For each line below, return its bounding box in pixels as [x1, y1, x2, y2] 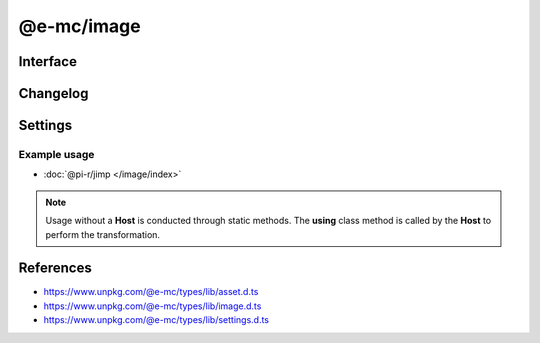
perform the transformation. [45, 228, 160, 240]
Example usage [18, 147, 95, 161]
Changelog [18, 85, 89, 102]
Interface [18, 53, 77, 70]
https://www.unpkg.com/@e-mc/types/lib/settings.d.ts [43, 314, 270, 326]
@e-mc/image [18, 15, 141, 37]
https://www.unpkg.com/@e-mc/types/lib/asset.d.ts [43, 286, 259, 298]
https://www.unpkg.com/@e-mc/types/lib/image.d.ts [43, 300, 262, 312]
